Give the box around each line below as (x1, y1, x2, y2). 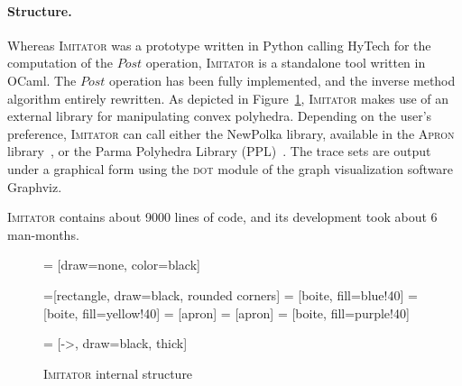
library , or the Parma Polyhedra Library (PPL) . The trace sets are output (7, 142, 431, 161)
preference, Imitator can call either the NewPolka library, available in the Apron (7, 124, 455, 142)
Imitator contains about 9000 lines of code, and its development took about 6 (7, 207, 438, 226)
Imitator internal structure (43, 363, 193, 382)
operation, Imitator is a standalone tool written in (145, 53, 426, 72)
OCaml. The (7, 70, 77, 89)
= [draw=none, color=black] (43, 255, 200, 274)
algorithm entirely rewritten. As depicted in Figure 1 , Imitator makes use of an (7, 88, 449, 107)
